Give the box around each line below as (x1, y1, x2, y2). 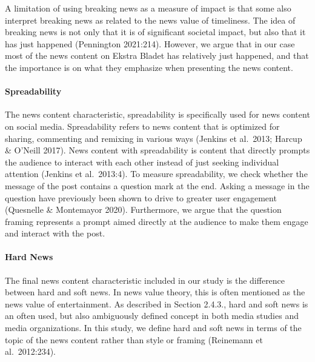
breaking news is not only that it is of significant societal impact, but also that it (5, 25, 306, 38)
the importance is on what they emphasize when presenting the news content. (5, 61, 293, 73)
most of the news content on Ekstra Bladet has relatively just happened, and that (5, 49, 309, 62)
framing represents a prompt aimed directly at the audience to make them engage (5, 215, 308, 227)
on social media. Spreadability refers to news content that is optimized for (5, 119, 280, 132)
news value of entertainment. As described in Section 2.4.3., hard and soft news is (5, 297, 308, 310)
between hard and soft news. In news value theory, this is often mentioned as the (5, 286, 305, 298)
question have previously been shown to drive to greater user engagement (5, 191, 277, 204)
